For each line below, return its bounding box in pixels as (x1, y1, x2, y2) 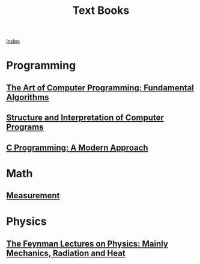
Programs (6, 122, 44, 133)
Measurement (6, 190, 60, 201)
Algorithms (6, 92, 49, 102)
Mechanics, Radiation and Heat (6, 248, 126, 258)
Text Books (72, 4, 130, 17)
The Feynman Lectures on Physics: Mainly (6, 239, 168, 249)
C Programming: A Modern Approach (6, 142, 148, 152)
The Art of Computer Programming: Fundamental (6, 83, 194, 93)
